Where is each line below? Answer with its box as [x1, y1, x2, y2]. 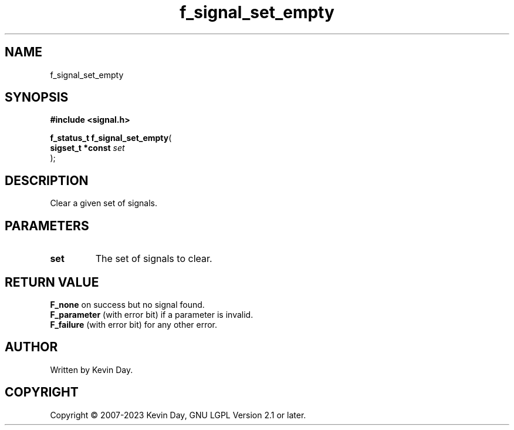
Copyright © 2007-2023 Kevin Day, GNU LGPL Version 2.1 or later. [50, 409, 306, 420]
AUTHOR [5, 340, 58, 355]
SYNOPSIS [5, 90, 69, 105]
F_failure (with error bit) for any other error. [50, 319, 218, 330]
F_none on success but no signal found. [50, 299, 205, 310]
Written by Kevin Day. [50, 364, 133, 375]
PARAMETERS [5, 218, 89, 233]
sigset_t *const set [50, 143, 125, 153]
